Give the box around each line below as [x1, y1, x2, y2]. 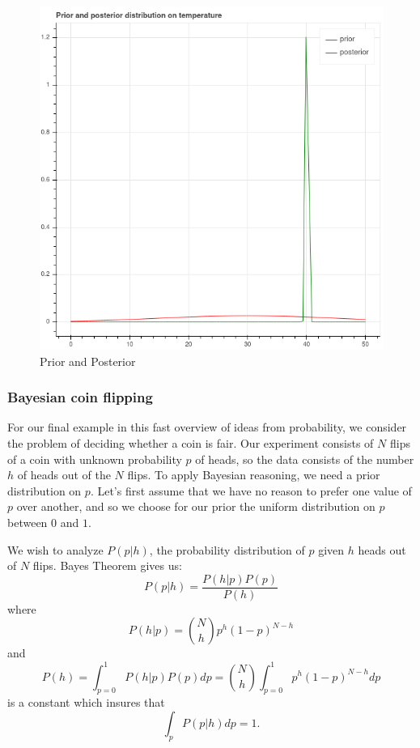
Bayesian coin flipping [7, 387, 153, 407]
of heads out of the [17, 466, 111, 483]
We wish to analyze [7, 541, 104, 558]
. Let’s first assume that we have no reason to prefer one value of [90, 482, 412, 499]
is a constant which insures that [7, 694, 165, 711]
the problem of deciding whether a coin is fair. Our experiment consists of [7, 435, 374, 451]
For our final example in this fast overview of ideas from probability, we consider [7, 419, 407, 436]
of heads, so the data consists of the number [195, 450, 414, 467]
